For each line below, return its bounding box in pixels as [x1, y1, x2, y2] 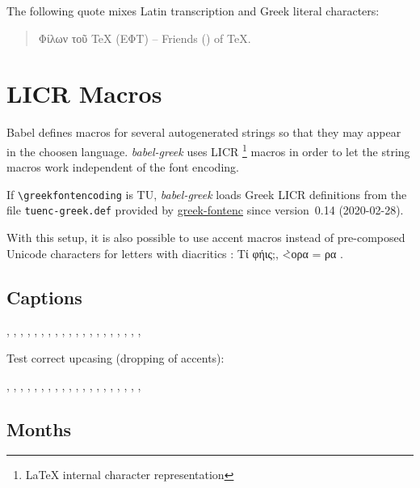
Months [6, 416, 72, 441]
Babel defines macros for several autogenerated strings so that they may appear [6, 124, 401, 141]
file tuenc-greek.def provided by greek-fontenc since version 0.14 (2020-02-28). [6, 202, 404, 219]
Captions [6, 284, 82, 309]
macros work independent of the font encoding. [6, 159, 239, 176]
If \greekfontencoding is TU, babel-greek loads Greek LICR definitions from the [6, 185, 407, 202]
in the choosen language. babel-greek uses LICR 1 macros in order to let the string [6, 140, 410, 159]
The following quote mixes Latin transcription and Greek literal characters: [6, 2, 380, 19]
